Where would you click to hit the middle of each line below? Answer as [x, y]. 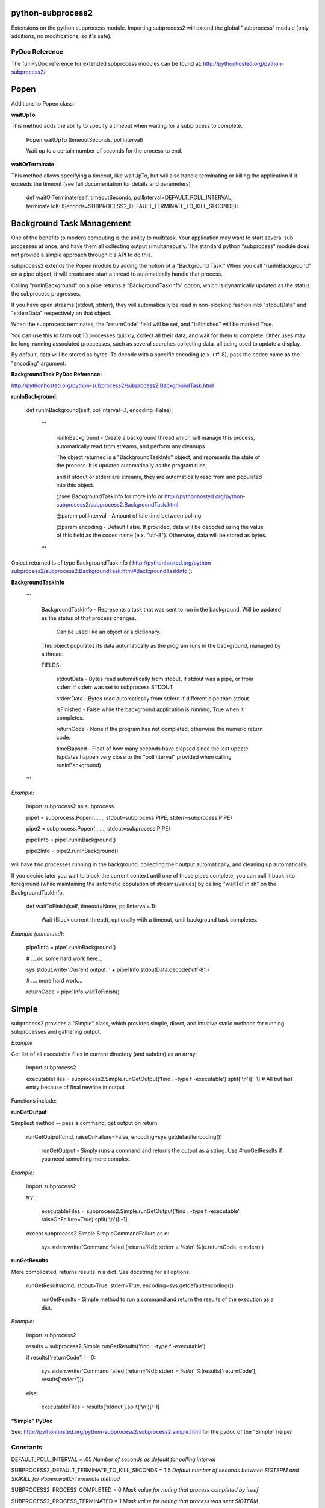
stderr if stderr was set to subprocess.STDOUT [115, 687]
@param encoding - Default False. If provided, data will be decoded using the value [160, 527]
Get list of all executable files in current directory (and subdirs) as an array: [104, 1054]
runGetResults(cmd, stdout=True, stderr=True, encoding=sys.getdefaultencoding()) [130, 1285]
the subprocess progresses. [46, 294]
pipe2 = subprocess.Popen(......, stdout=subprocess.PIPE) [98, 829]
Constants [27, 1447]
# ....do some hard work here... [64, 958]
